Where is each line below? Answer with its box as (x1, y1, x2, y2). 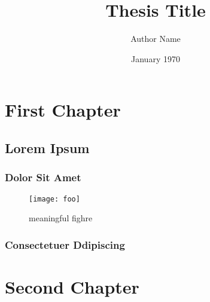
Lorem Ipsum (5, 138, 90, 157)
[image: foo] (29, 194, 80, 203)
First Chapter (5, 97, 121, 122)
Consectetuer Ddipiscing (5, 237, 125, 252)
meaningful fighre (29, 212, 93, 224)
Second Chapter (5, 274, 139, 298)
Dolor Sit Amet (5, 170, 81, 185)
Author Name (130, 32, 181, 45)
